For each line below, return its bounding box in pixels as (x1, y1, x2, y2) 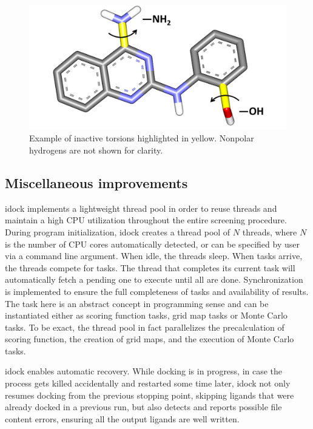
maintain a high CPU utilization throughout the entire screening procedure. (5, 214, 287, 226)
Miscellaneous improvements (5, 173, 188, 192)
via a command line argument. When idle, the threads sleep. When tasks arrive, (5, 249, 303, 262)
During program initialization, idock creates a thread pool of (5, 225, 231, 238)
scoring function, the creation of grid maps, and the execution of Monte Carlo (5, 333, 294, 345)
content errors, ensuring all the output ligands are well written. (5, 412, 240, 425)
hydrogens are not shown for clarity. (29, 143, 163, 156)
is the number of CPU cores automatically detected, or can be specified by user (5, 237, 300, 250)
